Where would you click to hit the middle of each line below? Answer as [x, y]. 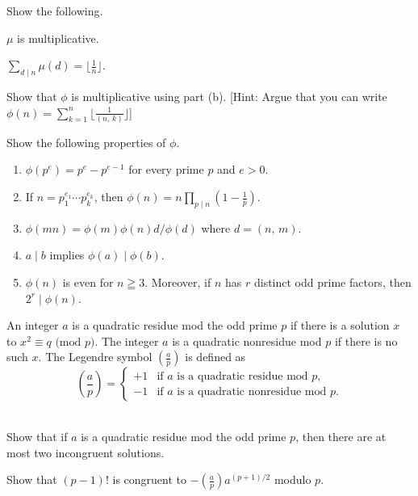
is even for [88, 282]
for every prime [166, 169]
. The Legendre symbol [95, 357]
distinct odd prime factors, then [332, 282]
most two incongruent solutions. [86, 452]
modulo [293, 479]
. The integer [127, 340]
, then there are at [341, 437]
